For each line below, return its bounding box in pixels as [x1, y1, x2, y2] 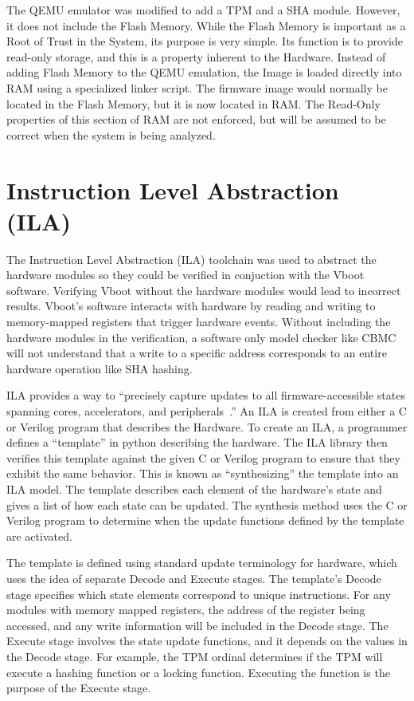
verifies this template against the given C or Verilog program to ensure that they [6, 449, 400, 466]
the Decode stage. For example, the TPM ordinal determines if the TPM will [6, 648, 383, 664]
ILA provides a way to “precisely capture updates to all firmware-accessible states [6, 387, 405, 404]
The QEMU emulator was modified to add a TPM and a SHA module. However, [6, 2, 400, 18]
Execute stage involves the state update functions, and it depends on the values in [6, 632, 408, 649]
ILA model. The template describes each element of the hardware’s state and [6, 480, 382, 497]
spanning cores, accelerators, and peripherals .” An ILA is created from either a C [6, 403, 407, 419]
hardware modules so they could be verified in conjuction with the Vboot [6, 266, 365, 283]
